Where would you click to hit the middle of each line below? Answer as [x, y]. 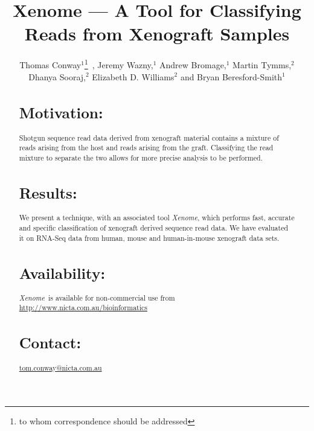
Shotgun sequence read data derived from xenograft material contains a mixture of [149, 137]
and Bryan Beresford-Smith [231, 76]
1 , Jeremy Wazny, [119, 64]
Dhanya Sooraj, [57, 76]
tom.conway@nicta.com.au [60, 367]
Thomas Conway [50, 64]
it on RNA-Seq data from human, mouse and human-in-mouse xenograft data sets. [149, 238]
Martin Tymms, [262, 64]
